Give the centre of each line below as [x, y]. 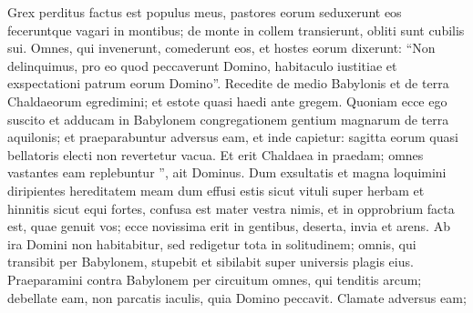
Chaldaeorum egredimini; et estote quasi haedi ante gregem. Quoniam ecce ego [227, 101]
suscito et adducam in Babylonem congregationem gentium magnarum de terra [228, 119]
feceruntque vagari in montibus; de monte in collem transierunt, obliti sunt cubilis [236, 30]
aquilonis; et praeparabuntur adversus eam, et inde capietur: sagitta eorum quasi [233, 137]
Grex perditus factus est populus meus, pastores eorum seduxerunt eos [205, 12]
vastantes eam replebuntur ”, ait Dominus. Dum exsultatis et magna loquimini [227, 172]
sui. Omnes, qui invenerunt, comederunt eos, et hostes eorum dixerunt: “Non [221, 48]
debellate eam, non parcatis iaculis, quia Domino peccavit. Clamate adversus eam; [237, 297]
